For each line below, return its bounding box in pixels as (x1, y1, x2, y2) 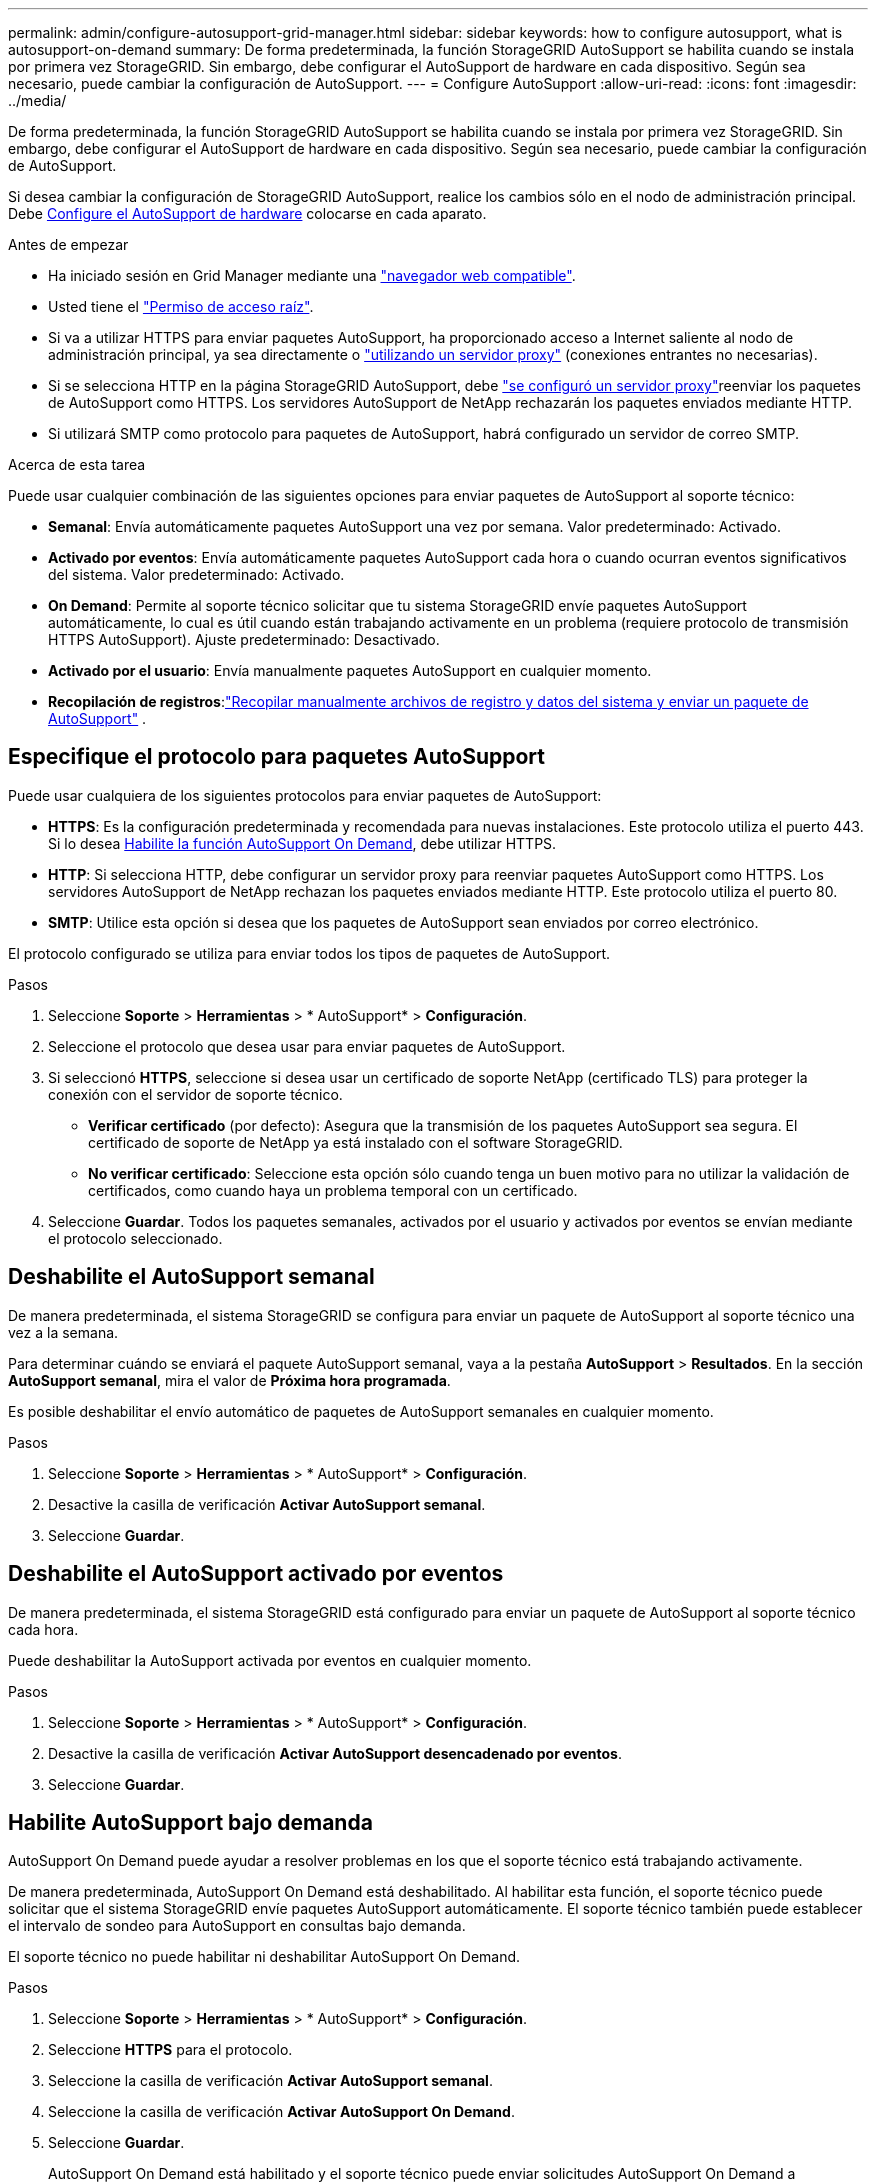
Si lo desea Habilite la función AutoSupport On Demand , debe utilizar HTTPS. (48, 834, 557, 852)
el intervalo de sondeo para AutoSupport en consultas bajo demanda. (8, 1917, 466, 1935)
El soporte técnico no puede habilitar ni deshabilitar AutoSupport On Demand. (8, 1948, 521, 1966)
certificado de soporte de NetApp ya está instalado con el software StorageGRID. (88, 1133, 623, 1151)
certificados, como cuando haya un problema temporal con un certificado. (88, 1181, 578, 1199)
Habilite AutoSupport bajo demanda (8, 1809, 373, 1835)
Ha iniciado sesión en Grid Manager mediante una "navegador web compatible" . (48, 267, 576, 284)
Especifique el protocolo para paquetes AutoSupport (8, 744, 545, 770)
